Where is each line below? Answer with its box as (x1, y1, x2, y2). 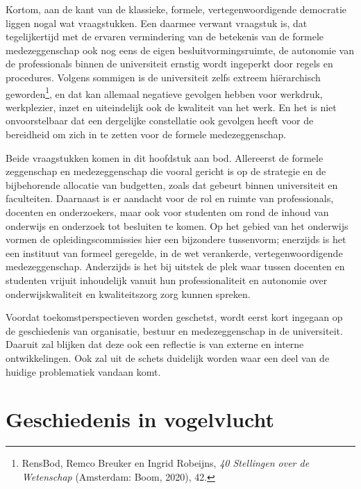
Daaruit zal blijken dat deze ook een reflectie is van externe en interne (6, 337, 304, 351)
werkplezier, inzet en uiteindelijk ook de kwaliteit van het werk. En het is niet (6, 99, 337, 114)
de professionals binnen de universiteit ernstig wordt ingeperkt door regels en (6, 56, 333, 71)
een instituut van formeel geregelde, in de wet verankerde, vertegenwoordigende (6, 245, 343, 260)
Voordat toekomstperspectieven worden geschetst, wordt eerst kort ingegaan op (6, 310, 343, 324)
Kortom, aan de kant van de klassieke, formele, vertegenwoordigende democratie (6, 2, 347, 16)
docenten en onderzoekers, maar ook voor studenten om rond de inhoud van (6, 204, 329, 219)
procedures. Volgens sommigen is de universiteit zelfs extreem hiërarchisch (6, 69, 321, 84)
